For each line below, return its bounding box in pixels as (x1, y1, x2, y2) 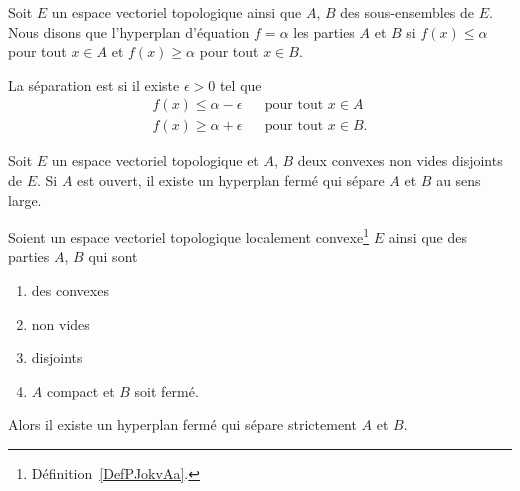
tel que (219, 74, 262, 95)
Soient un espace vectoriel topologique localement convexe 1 (8, 224, 369, 247)
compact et (46, 380, 115, 401)
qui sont (88, 246, 138, 267)
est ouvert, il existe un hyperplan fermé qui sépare (77, 170, 385, 191)
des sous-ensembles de (340, 2, 475, 22)
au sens (436, 170, 481, 191)
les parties (293, 21, 355, 42)
